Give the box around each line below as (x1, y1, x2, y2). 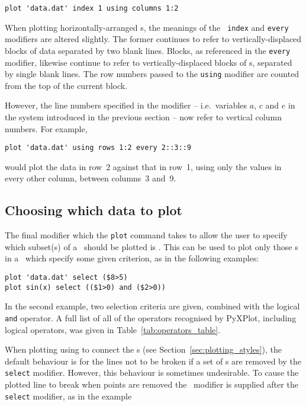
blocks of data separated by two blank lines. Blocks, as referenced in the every (5, 44, 291, 56)
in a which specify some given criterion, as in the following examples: (5, 252, 259, 264)
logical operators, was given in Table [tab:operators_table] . (5, 323, 221, 335)
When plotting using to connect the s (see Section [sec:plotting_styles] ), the (5, 343, 282, 356)
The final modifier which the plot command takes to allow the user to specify (5, 229, 288, 241)
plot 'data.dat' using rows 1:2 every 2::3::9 (5, 143, 191, 152)
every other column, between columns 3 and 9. (5, 172, 176, 184)
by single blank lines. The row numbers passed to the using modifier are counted (5, 68, 299, 80)
